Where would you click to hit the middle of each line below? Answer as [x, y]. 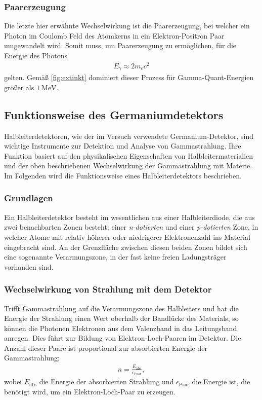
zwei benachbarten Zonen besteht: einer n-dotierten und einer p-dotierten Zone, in [131, 227]
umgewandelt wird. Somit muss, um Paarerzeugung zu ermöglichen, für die [120, 45]
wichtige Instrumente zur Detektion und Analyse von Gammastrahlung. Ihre [123, 146]
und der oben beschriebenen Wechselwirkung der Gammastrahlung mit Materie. [128, 166]
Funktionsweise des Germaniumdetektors [114, 114]
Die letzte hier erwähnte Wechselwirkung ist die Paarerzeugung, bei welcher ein [127, 26]
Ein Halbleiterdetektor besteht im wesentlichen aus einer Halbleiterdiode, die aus [129, 217]
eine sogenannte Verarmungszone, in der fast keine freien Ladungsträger [115, 257]
